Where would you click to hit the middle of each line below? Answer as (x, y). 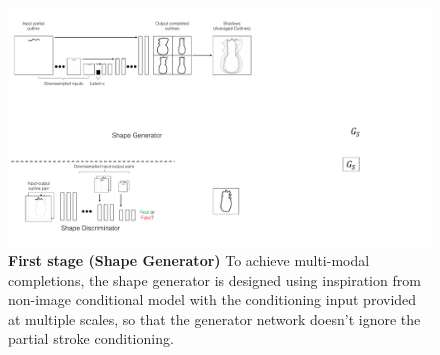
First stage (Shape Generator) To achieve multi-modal (189, 260)
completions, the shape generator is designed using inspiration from (214, 279)
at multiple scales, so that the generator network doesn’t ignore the (214, 318)
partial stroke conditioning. (91, 338)
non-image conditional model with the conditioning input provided (212, 299)
